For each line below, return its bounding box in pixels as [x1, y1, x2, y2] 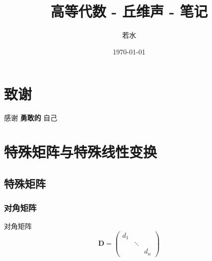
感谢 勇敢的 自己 [4, 112, 58, 123]
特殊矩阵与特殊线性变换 [4, 142, 157, 162]
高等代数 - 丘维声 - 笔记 [50, 1, 208, 21]
